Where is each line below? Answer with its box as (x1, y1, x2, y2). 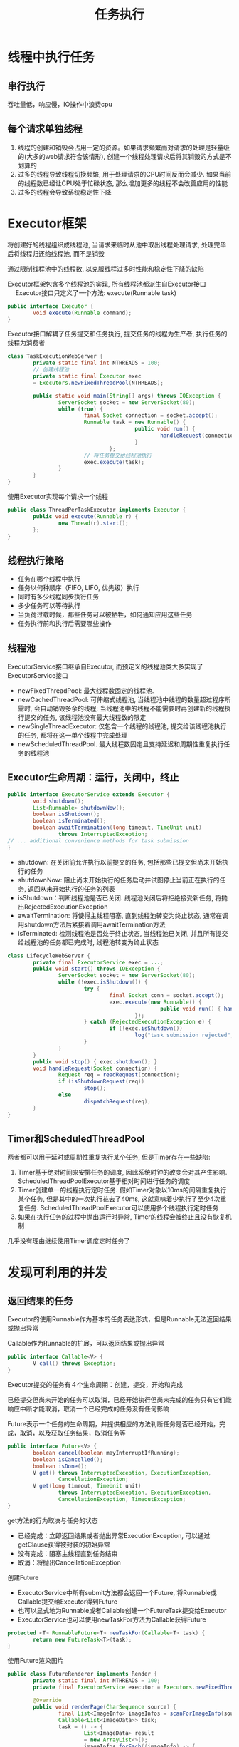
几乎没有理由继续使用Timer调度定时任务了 (7, 1237, 131, 1245)
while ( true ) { (58, 406, 103, 413)
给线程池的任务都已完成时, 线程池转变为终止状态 (17, 938, 159, 947)
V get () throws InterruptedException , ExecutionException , (33, 1469, 212, 1476)
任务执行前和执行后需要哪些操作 (17, 619, 112, 628)
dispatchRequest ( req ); (83, 1098, 152, 1105)
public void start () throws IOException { (33, 965, 161, 973)
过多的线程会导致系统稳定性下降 (17, 187, 112, 196)
